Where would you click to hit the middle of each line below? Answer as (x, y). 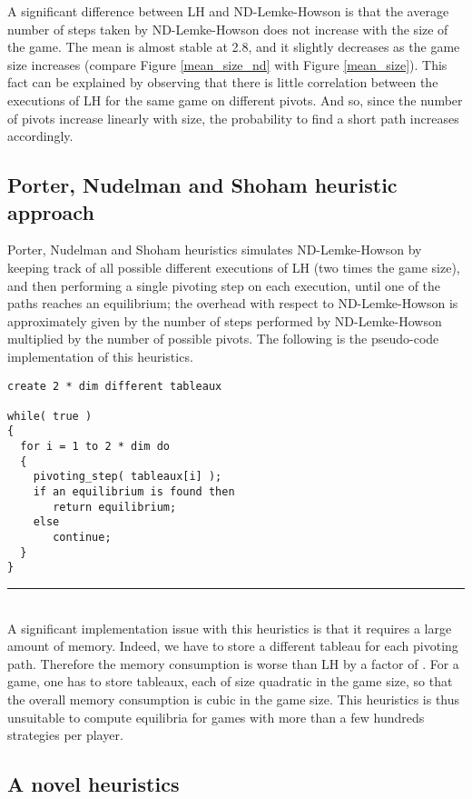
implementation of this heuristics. (100, 356)
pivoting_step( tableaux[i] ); (128, 477)
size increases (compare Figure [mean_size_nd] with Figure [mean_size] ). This (227, 64)
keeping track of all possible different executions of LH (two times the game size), (234, 267)
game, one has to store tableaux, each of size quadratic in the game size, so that (230, 681)
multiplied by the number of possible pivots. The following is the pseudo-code (223, 339)
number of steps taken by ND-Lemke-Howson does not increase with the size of (228, 29)
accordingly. (40, 136)
